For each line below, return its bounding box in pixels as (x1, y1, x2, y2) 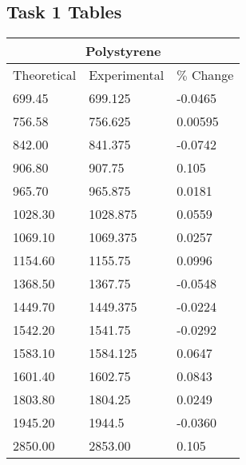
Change (191, 66, 234, 85)
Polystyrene (85, 42, 161, 61)
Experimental (89, 66, 165, 85)
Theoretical (13, 66, 77, 85)
